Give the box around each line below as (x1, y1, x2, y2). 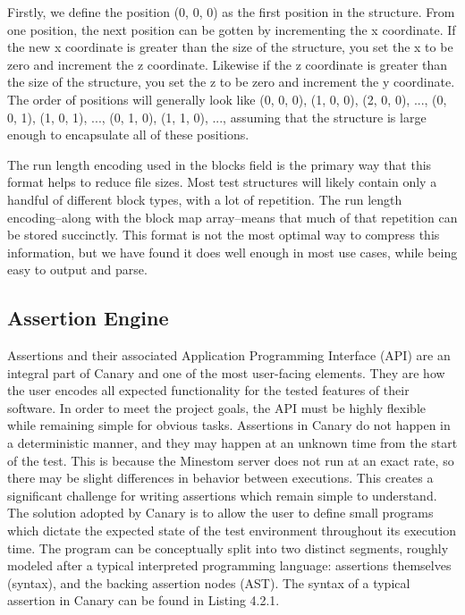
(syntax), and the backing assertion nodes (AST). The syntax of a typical (7, 573, 410, 592)
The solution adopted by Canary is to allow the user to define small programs (7, 503, 434, 522)
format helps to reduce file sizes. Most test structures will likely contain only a (7, 173, 437, 191)
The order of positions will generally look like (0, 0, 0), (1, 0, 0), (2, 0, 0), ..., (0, (7, 89, 447, 108)
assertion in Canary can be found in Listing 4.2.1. (7, 591, 280, 610)
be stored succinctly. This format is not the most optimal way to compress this (7, 225, 440, 244)
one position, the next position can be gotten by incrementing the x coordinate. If (7, 20, 456, 38)
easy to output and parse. (7, 260, 148, 279)
